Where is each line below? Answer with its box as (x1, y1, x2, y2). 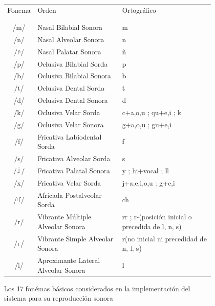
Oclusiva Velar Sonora (37, 119, 104, 129)
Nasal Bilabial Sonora (37, 22, 103, 32)
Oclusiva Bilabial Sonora (37, 71, 111, 81)
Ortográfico (122, 4, 156, 15)
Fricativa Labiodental (37, 131, 102, 141)
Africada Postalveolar (37, 189, 102, 200)
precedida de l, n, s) (122, 221, 182, 231)
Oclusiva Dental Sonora (37, 95, 108, 105)
